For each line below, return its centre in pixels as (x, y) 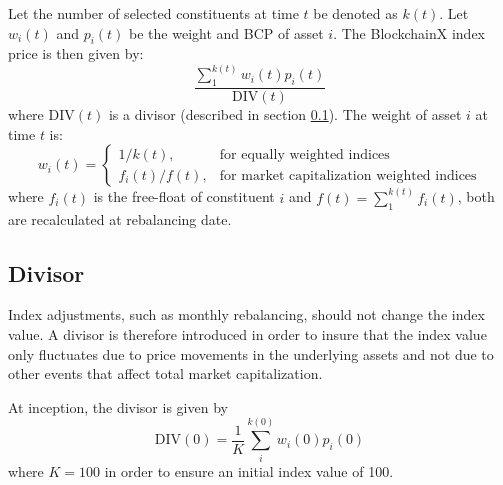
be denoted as (355, 13)
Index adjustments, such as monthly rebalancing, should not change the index (246, 314)
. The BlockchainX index (409, 32)
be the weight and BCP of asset (226, 32)
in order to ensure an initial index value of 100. (249, 470)
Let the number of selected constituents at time (153, 13)
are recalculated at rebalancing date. (120, 218)
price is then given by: (76, 53)
